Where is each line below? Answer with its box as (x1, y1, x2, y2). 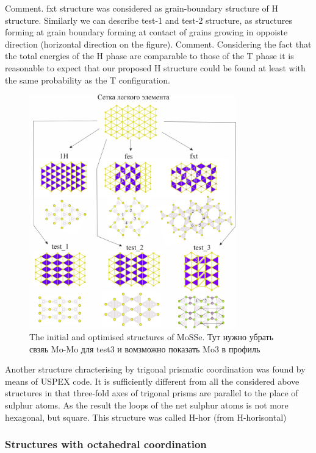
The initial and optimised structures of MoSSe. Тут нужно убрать (29, 330, 274, 343)
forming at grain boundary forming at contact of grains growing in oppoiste (5, 26, 288, 38)
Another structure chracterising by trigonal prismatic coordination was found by (5, 363, 306, 376)
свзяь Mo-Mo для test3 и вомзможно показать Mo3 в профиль (29, 342, 260, 355)
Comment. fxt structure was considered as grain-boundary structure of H (5, 2, 278, 14)
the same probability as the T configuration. (5, 73, 170, 86)
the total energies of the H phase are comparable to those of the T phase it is (5, 49, 294, 62)
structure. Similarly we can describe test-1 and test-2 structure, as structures (5, 13, 293, 26)
